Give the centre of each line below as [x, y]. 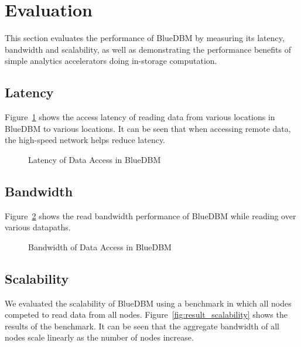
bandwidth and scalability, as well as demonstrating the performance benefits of [148, 49]
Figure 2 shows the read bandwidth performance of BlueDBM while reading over [150, 215]
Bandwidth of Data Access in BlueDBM [100, 246]
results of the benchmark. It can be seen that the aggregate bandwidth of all [142, 326]
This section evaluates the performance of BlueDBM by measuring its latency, [145, 38]
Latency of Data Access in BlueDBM [95, 159]
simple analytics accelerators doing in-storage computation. [111, 61]
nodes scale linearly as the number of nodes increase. [99, 337]
